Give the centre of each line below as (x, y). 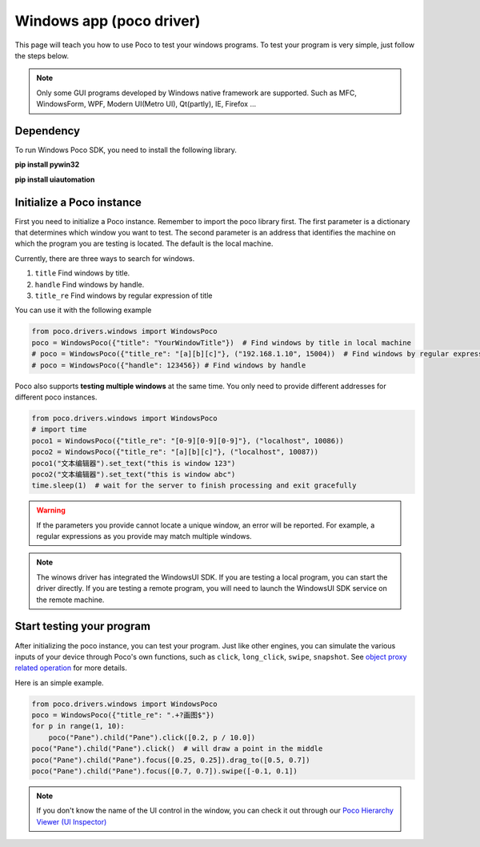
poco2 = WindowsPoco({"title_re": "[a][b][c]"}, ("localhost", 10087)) (175, 452)
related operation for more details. (71, 668)
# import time (59, 430)
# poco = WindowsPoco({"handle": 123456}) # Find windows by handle (169, 365)
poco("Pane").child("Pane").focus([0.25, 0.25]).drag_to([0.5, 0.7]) (171, 760)
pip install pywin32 (47, 165)
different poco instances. (56, 397)
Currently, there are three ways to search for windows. (105, 258)
